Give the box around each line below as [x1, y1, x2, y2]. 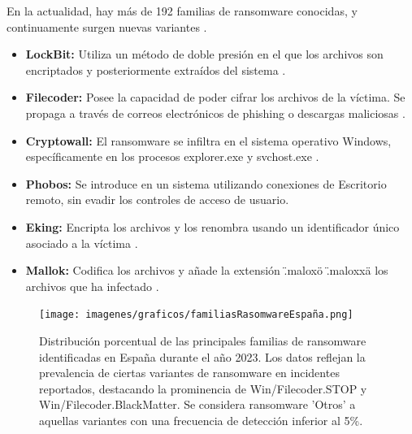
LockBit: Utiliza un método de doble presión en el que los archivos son [25, 46, 384, 63]
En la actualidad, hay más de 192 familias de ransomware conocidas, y [7, 2, 358, 19]
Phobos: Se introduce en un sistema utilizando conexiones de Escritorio [25, 175, 387, 192]
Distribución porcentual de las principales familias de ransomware [39, 332, 366, 349]
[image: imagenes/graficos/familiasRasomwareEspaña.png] [39, 309, 353, 321]
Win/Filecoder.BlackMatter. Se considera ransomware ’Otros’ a [39, 396, 356, 413]
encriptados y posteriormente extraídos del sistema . [25, 61, 286, 78]
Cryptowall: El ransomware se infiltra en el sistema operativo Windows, [25, 132, 392, 149]
